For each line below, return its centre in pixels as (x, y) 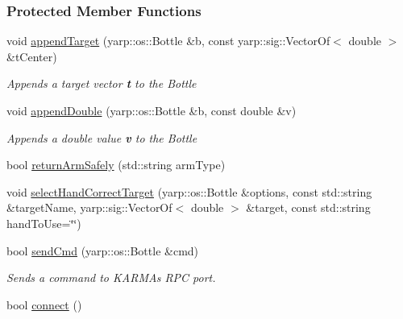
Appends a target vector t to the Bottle (102, 83)
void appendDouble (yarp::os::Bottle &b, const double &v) (152, 110)
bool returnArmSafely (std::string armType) (116, 165)
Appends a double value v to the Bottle (102, 137)
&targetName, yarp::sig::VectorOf (89, 207)
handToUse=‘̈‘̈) (44, 223)
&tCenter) (32, 56)
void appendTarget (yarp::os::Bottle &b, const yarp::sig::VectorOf (168, 41)
